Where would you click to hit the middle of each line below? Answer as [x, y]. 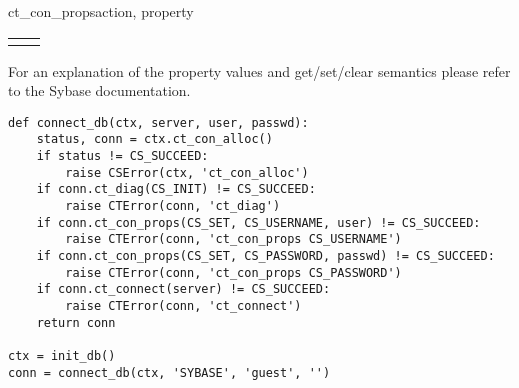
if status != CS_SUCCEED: [122, 156]
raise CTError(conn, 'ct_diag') [173, 206]
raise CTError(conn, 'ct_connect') [183, 306]
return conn [76, 322]
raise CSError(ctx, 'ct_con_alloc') [187, 172]
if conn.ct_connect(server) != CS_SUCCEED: [183, 289]
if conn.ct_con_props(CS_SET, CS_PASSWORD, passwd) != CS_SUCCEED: [265, 256]
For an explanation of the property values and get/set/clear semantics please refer [259, 70]
